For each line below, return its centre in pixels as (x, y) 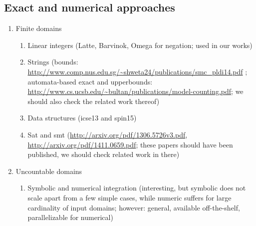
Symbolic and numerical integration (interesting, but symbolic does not (137, 188)
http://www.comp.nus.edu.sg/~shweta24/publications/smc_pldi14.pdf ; (137, 71)
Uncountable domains (49, 171)
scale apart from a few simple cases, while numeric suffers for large (129, 197)
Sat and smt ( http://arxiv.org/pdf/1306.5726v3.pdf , (108, 134)
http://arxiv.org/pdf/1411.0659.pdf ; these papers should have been (130, 144)
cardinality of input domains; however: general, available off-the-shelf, (134, 207)
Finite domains (39, 28)
